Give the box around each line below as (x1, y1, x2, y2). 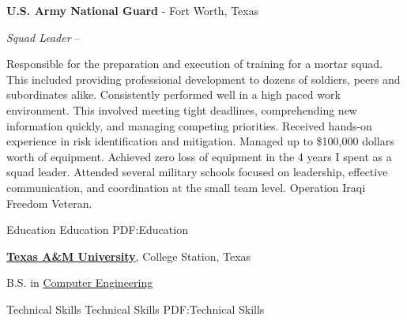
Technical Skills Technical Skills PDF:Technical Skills (6, 300, 265, 317)
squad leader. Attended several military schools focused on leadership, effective (6, 164, 388, 180)
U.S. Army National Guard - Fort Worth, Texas (6, 2, 259, 18)
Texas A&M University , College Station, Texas (6, 247, 251, 264)
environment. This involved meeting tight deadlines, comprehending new (6, 101, 357, 118)
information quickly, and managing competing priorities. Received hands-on (6, 117, 372, 134)
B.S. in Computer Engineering (6, 274, 153, 291)
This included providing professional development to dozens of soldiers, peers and (6, 70, 401, 87)
